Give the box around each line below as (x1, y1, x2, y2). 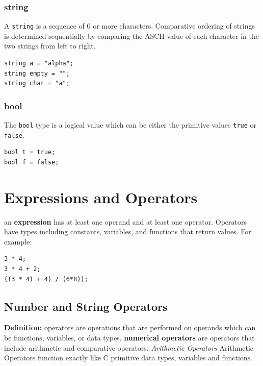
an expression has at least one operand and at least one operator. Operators (4, 216, 247, 227)
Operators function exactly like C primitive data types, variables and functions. (4, 352, 253, 363)
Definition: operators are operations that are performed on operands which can (4, 322, 256, 333)
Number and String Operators (4, 298, 168, 314)
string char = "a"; (4, 80, 70, 87)
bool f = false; (4, 158, 59, 166)
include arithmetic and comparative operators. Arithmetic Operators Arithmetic (4, 342, 254, 353)
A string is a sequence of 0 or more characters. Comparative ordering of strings (4, 20, 255, 31)
